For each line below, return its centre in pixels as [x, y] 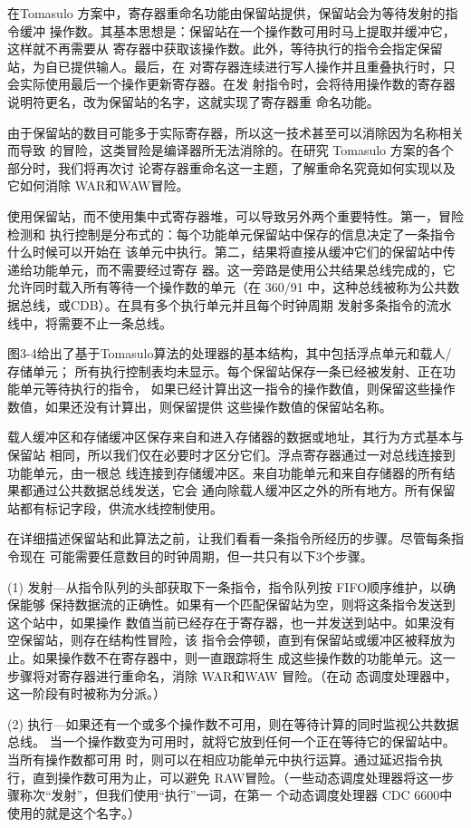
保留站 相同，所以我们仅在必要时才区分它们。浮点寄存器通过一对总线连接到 [231, 455]
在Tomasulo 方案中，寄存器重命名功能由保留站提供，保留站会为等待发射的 [226, 13]
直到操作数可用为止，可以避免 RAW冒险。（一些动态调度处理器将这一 [237, 777]
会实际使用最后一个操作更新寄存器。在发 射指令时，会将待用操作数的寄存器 [231, 84]
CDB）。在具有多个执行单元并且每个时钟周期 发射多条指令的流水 [261, 304]
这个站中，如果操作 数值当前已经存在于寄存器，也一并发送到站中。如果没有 [231, 622]
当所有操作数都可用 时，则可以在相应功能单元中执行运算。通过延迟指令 [219, 759]
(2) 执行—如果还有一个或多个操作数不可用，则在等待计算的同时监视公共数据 [233, 723]
